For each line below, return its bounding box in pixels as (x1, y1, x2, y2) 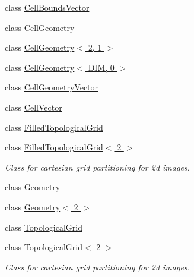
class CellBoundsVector (5, 1, 90, 13)
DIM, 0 (88, 61, 115, 73)
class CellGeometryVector (5, 81, 98, 93)
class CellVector (5, 100, 62, 113)
